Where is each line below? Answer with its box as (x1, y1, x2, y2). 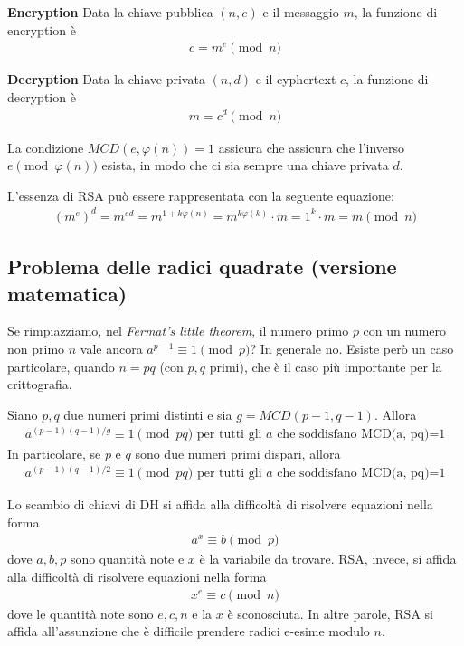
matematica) (7, 279, 128, 307)
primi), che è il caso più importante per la (209, 356, 442, 375)
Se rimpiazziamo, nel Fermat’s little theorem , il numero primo (7, 321, 349, 340)
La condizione (7, 138, 84, 157)
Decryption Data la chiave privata (7, 70, 205, 89)
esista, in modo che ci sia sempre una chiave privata (101, 156, 389, 175)
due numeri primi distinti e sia (63, 404, 232, 423)
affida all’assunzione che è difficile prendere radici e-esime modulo (7, 622, 370, 641)
